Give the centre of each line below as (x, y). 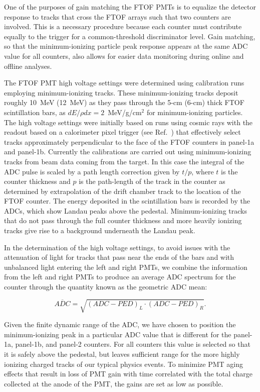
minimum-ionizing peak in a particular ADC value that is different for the (118, 334)
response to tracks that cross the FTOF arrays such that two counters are (117, 16)
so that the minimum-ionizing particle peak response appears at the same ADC (126, 46)
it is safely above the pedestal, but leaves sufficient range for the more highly (122, 354)
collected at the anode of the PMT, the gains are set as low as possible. (114, 383)
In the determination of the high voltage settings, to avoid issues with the (117, 247)
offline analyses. (28, 66)
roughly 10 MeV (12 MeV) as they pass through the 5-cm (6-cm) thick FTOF (124, 102)
